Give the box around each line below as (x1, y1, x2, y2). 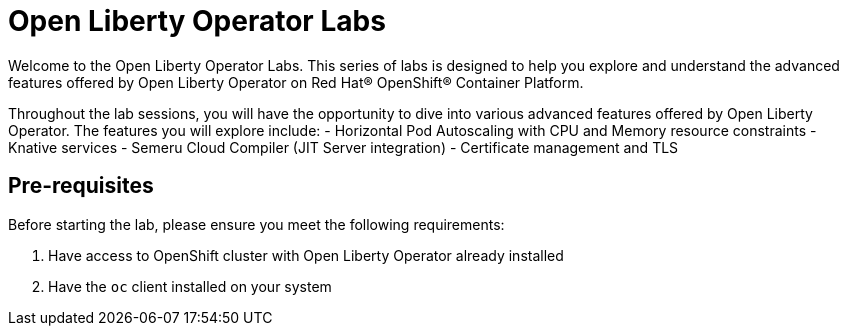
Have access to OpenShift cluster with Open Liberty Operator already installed (48, 246, 564, 264)
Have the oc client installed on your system (48, 277, 332, 295)
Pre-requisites (8, 173, 154, 199)
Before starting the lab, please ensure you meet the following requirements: (8, 215, 505, 233)
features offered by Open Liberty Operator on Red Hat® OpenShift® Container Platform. (8, 73, 584, 91)
